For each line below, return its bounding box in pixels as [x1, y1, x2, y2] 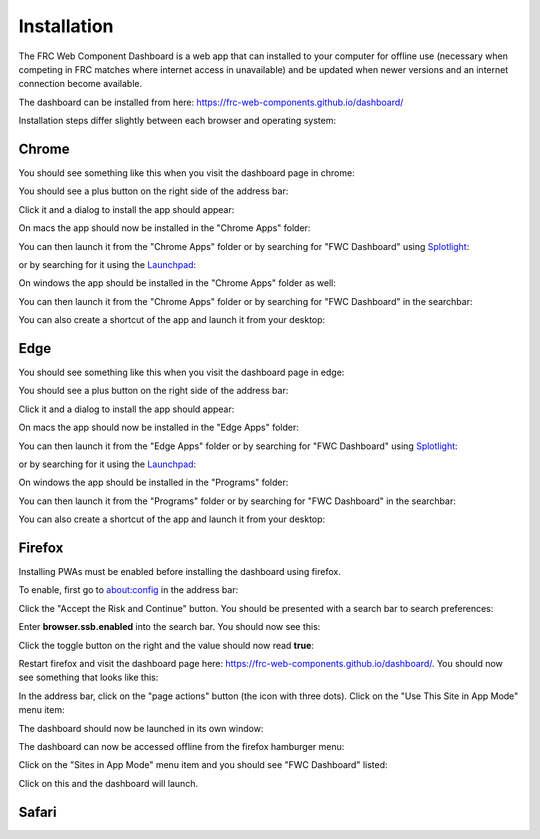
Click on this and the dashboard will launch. [18, 777, 199, 789]
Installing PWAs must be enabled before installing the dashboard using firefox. [18, 566, 342, 578]
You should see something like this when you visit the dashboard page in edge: [18, 366, 345, 379]
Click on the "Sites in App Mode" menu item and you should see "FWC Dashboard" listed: [18, 759, 389, 771]
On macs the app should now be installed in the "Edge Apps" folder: [18, 421, 299, 434]
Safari [18, 803, 57, 820]
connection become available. [18, 78, 143, 90]
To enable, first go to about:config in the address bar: [18, 584, 239, 596]
